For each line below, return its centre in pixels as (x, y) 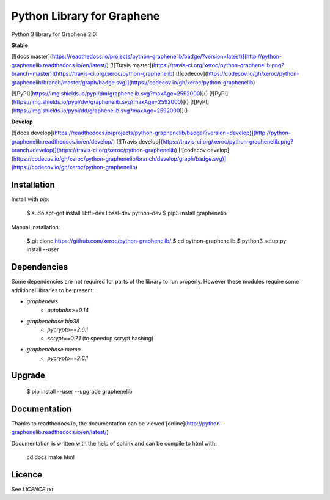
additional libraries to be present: (53, 290)
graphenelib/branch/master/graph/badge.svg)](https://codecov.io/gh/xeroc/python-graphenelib (132, 82)
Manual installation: (36, 227)
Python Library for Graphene (86, 16)
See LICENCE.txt (32, 489)
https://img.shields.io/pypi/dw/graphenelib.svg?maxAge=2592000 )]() (101, 102)
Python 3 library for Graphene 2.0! (54, 34)
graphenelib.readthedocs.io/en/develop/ (62, 141)
